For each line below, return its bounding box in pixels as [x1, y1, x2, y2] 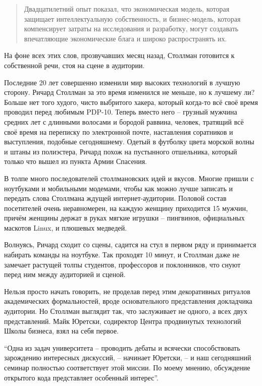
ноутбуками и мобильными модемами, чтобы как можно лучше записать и [4, 183, 233, 193]
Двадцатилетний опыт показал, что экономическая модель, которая [24, 4, 230, 14]
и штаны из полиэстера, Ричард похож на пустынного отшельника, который [4, 146, 237, 156]
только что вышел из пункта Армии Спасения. [4, 156, 147, 167]
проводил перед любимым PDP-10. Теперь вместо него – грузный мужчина [4, 106, 237, 117]
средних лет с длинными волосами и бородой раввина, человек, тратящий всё [4, 116, 244, 127]
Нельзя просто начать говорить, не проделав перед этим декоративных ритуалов [4, 286, 250, 296]
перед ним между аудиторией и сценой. [4, 269, 126, 280]
